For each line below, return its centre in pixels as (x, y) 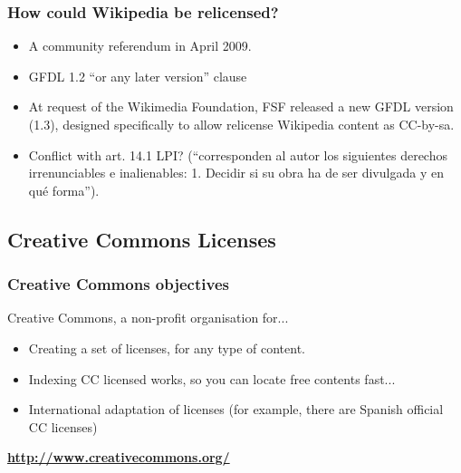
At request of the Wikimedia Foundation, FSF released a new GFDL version (241, 106)
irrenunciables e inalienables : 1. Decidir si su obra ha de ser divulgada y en (236, 173)
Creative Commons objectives (118, 284)
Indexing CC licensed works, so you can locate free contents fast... (212, 378)
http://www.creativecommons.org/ (119, 457)
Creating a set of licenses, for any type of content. (167, 348)
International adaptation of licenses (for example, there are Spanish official (236, 409)
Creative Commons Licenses (142, 239)
